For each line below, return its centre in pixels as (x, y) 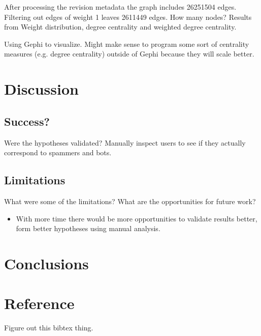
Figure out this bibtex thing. (49, 328)
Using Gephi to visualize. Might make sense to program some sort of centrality (127, 44)
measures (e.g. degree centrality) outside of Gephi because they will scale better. (129, 54)
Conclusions (46, 263)
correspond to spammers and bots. (58, 152)
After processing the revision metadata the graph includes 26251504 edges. (120, 7)
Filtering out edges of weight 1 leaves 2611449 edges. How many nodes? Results (128, 17)
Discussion (41, 89)
